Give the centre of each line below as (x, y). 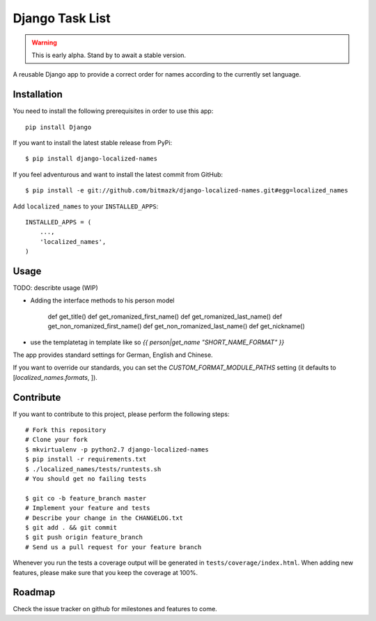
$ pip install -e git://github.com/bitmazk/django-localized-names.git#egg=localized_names (187, 191)
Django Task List (62, 18)
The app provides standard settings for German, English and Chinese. (113, 355)
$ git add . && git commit (71, 527)
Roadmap (34, 592)
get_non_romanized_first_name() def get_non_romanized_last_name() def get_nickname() (177, 326)
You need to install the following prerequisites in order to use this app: (113, 111)
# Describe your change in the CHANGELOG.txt (104, 518)
